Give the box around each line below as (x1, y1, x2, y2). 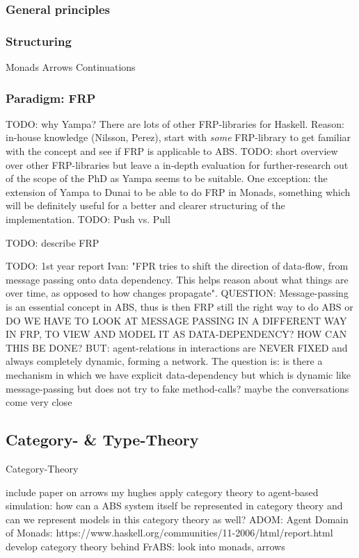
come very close (6, 395, 72, 409)
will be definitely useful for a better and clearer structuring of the (6, 198, 285, 213)
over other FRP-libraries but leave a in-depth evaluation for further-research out (6, 157, 349, 172)
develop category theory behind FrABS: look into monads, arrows (6, 539, 285, 553)
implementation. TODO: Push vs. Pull (6, 212, 170, 227)
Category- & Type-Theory (6, 429, 199, 450)
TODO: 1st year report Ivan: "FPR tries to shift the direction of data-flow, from (6, 259, 349, 273)
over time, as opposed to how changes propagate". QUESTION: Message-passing (6, 286, 349, 300)
